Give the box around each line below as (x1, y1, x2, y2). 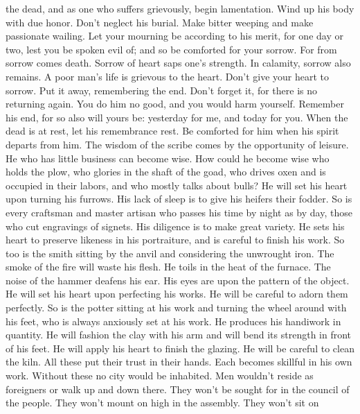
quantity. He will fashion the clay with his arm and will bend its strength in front (6, 327, 352, 342)
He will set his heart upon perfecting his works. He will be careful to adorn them (6, 286, 348, 301)
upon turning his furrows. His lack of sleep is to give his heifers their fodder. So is (6, 191, 352, 206)
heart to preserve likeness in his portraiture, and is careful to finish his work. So (6, 232, 345, 247)
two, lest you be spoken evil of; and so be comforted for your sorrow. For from (6, 42, 337, 56)
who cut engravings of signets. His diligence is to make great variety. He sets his (6, 218, 345, 233)
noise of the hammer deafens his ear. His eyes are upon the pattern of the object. (6, 273, 350, 287)
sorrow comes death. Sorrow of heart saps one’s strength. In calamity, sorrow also (6, 55, 351, 70)
